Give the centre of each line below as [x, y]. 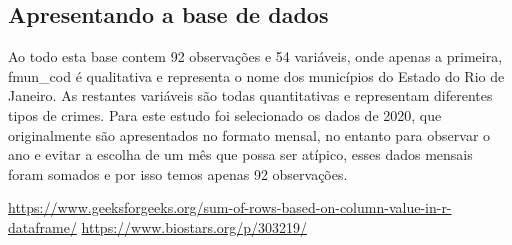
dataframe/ [42, 226]
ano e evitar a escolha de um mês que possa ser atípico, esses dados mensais [240, 154]
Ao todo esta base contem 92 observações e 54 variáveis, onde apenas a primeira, [255, 56]
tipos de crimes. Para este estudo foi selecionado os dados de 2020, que [225, 114]
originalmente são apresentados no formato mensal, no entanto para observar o [249, 134]
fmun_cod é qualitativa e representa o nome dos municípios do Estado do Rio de [256, 75]
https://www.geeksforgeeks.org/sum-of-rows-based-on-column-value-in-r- [230, 207]
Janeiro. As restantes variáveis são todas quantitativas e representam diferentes [250, 95]
